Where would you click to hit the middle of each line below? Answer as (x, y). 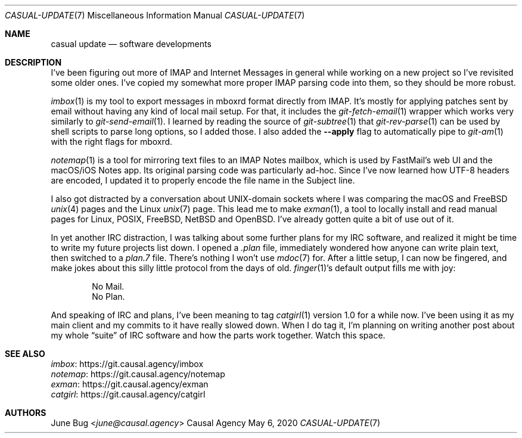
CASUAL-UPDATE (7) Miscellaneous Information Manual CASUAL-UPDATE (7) (155, 15)
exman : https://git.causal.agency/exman (130, 384)
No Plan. (108, 296)
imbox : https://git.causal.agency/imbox (127, 364)
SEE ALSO (25, 354)
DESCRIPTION (33, 62)
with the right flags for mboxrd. (112, 142)
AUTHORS (26, 413)
